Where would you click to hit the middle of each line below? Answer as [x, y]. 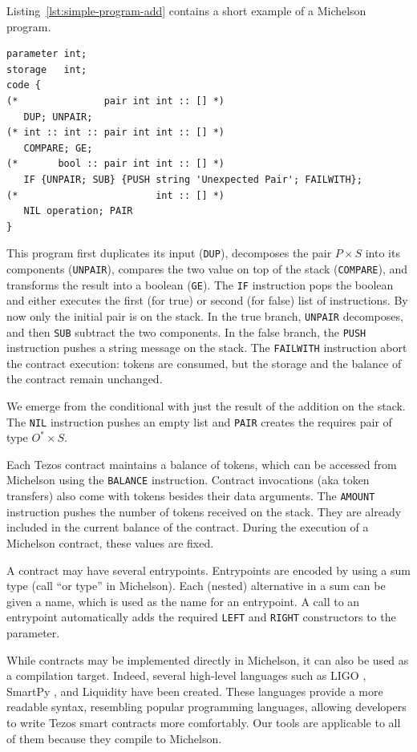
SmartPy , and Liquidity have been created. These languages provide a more [195, 691]
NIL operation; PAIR [78, 211]
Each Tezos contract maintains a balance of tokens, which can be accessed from [202, 464]
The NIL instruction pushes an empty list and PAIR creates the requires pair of [199, 421]
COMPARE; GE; [58, 148]
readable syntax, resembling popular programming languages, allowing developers [206, 707]
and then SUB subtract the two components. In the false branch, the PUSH [186, 332]
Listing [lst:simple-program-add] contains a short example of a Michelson [186, 10]
